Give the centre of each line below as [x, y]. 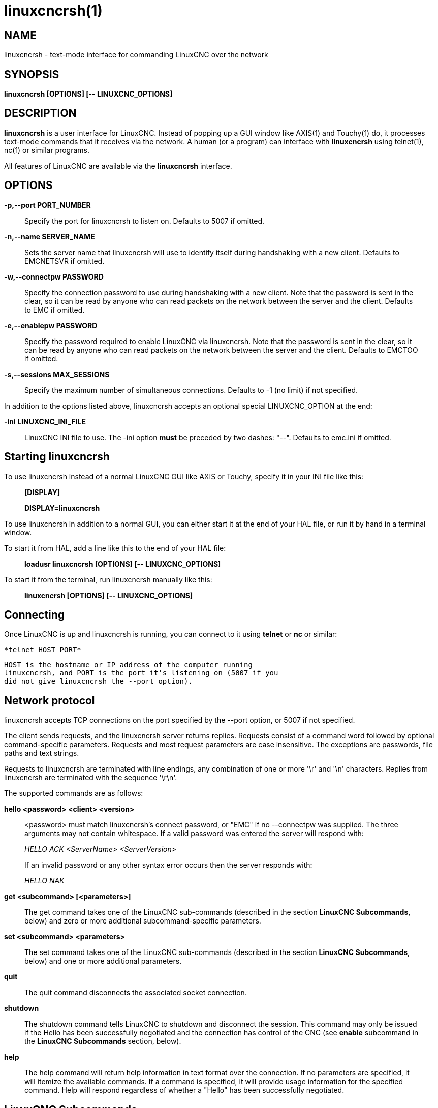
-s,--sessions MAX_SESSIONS [57, 374]
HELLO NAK [44, 881]
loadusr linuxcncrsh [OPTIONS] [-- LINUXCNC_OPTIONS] [123, 564]
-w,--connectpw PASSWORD [54, 276]
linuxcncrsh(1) [53, 11]
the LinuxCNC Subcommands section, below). [103, 1041]
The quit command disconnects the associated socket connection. [136, 993]
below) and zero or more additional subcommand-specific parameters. [143, 921]
